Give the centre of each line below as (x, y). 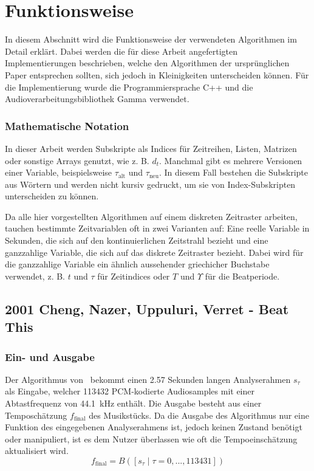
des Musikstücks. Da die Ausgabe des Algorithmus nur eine (199, 415)
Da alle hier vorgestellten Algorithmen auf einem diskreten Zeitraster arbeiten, (151, 216)
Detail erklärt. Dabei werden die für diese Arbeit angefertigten (121, 51)
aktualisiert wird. (37, 451)
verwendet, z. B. (35, 276)
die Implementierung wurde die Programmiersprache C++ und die (129, 87)
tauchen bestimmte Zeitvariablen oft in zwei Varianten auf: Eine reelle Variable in (157, 228)
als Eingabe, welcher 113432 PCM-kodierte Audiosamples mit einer (130, 391)
